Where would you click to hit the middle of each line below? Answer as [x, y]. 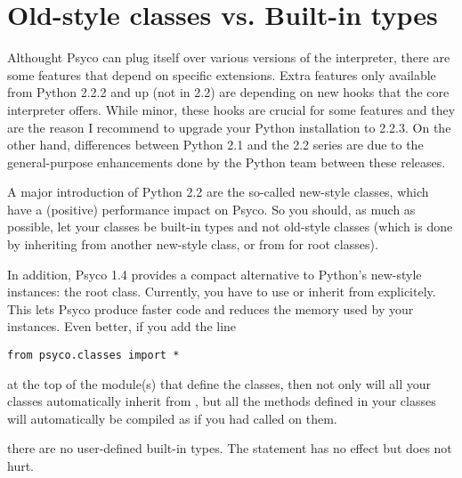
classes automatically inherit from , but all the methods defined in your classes [222, 401]
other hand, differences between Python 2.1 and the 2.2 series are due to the [215, 145]
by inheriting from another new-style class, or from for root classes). [193, 244]
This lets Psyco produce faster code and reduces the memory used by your [211, 308]
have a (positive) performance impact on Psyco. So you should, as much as [211, 209]
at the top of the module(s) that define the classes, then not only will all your [219, 383]
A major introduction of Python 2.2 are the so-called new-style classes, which [218, 192]
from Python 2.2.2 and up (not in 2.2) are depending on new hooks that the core [228, 92]
